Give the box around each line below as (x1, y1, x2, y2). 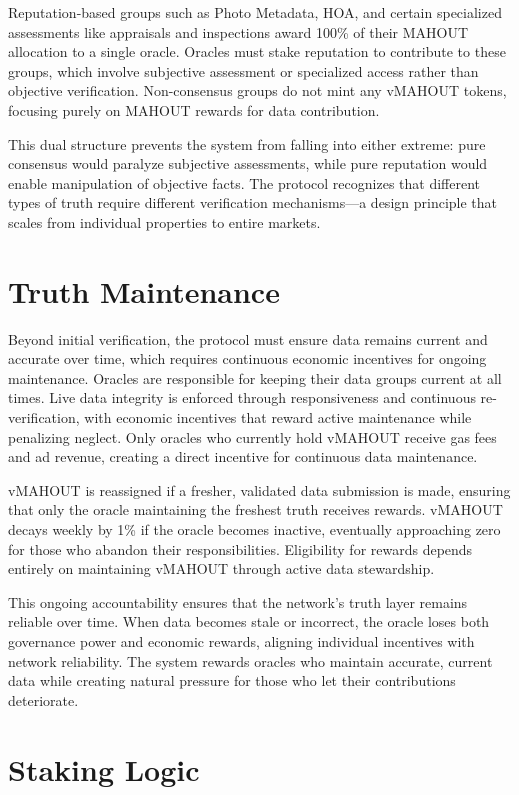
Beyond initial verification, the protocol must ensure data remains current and (8, 328, 488, 349)
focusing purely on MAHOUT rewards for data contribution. (8, 99, 380, 120)
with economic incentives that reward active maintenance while (84, 407, 472, 428)
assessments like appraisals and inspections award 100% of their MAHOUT (8, 21, 469, 42)
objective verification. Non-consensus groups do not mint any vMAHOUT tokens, (8, 80, 507, 101)
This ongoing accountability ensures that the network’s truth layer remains (8, 591, 468, 612)
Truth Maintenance (8, 270, 280, 311)
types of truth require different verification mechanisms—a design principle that (8, 192, 498, 213)
